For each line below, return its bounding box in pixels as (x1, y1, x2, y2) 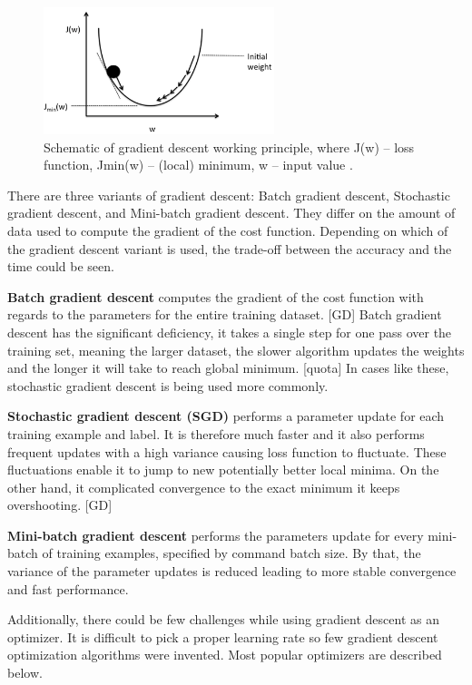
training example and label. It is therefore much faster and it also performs (7, 424, 425, 443)
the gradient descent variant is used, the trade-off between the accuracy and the (7, 239, 452, 258)
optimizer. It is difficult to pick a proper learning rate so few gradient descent (7, 627, 438, 646)
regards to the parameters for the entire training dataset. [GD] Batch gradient (7, 305, 442, 324)
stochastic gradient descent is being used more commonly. (7, 376, 329, 395)
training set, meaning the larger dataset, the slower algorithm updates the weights (7, 340, 465, 359)
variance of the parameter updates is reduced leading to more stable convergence (7, 562, 457, 581)
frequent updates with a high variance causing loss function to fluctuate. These (7, 442, 447, 461)
